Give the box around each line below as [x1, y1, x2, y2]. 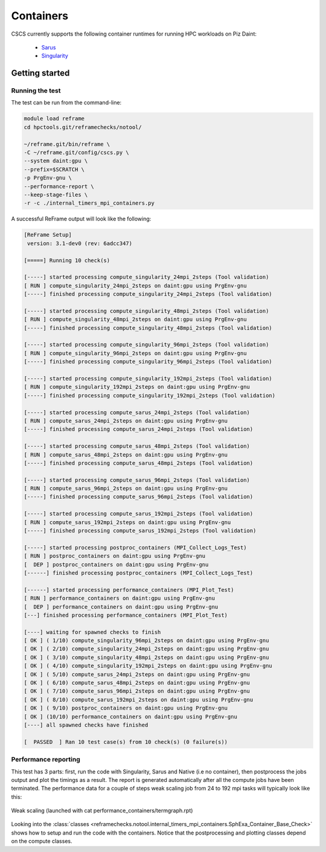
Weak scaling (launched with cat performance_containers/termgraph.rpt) [11, 807, 193, 815]
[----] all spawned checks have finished [24, 722, 149, 728]
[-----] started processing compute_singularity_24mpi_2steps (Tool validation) [24, 274, 269, 281]
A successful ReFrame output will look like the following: [11, 215, 152, 223]
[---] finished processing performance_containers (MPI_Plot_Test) [24, 612, 228, 618]
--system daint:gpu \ [24, 158, 88, 164]
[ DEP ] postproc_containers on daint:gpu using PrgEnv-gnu [24, 561, 209, 568]
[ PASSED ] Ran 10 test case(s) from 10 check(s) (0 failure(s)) [24, 738, 228, 745]
